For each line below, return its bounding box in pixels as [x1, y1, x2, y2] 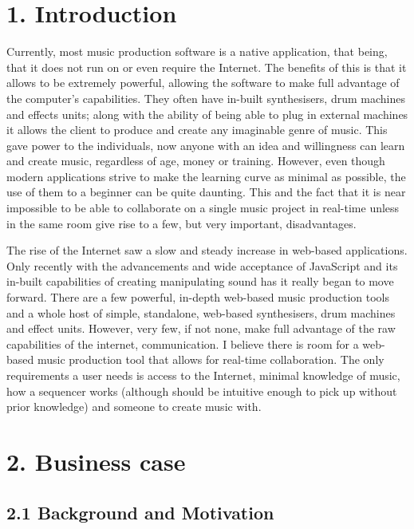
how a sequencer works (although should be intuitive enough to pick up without [6, 382, 397, 399]
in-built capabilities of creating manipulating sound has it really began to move [6, 273, 394, 290]
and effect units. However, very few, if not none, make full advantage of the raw [6, 320, 396, 337]
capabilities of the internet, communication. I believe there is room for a [6, 335, 359, 352]
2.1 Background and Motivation [6, 499, 274, 524]
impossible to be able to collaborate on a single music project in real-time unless [6, 199, 400, 216]
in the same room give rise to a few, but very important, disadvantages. [6, 215, 357, 231]
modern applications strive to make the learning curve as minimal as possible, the [6, 168, 406, 184]
